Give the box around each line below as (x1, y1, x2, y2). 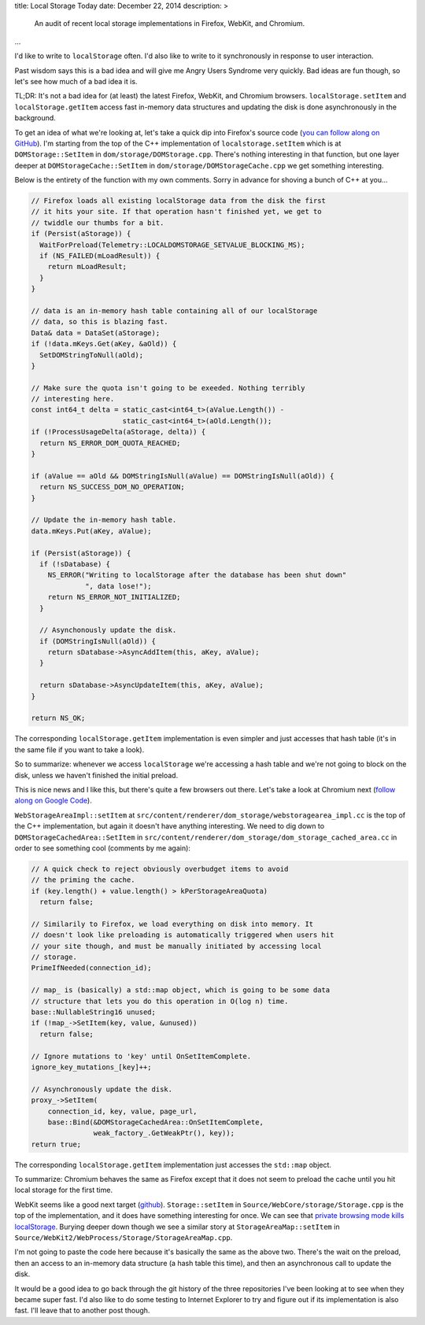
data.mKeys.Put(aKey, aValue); (31, 526, 153, 535)
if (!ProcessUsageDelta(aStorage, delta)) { (31, 427, 206, 437)
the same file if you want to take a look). (14, 744, 145, 755)
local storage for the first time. (14, 1185, 113, 1195)
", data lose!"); (85, 581, 153, 590)
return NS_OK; (31, 714, 86, 723)
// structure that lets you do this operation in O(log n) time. (31, 996, 289, 1006)
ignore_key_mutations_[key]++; (31, 1062, 153, 1072)
